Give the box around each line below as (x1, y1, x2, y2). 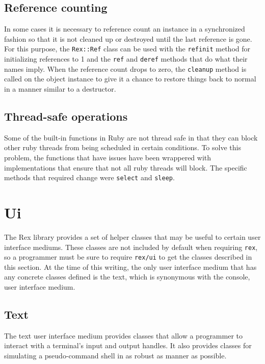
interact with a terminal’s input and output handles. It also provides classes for (4, 340, 252, 351)
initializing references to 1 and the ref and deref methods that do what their (4, 53, 248, 64)
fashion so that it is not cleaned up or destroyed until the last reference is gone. (4, 33, 252, 44)
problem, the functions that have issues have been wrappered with (4, 152, 211, 162)
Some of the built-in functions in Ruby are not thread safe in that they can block (4, 132, 258, 143)
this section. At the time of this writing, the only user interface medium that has (4, 261, 257, 272)
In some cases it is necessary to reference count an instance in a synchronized (4, 23, 245, 34)
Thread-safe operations (4, 108, 128, 124)
